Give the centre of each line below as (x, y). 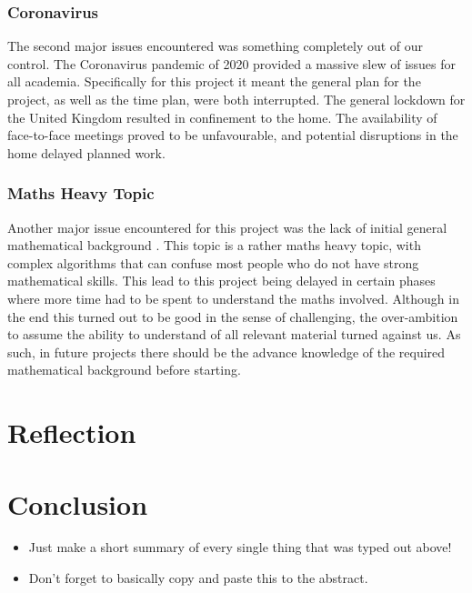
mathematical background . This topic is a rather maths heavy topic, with (214, 245)
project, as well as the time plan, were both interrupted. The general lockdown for (236, 99)
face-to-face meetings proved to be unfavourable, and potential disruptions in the (233, 135)
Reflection (72, 432)
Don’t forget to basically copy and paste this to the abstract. (198, 578)
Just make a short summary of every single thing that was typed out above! (240, 547)
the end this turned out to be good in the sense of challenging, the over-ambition (233, 316)
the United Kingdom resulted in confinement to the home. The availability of (222, 117)
